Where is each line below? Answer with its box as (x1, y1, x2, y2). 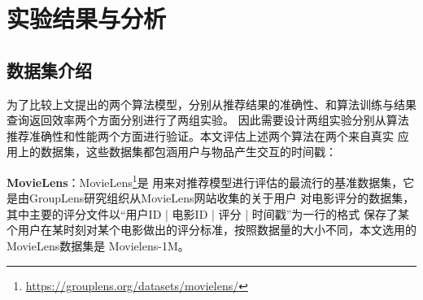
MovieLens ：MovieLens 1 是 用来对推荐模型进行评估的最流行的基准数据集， (7, 171, 403, 190)
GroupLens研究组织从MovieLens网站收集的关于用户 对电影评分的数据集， (28, 189, 415, 207)
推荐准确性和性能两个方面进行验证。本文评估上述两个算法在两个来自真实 (7, 127, 394, 144)
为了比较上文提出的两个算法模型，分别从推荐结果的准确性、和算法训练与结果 (7, 95, 416, 112)
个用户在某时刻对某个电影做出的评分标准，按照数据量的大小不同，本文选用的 (7, 221, 416, 238)
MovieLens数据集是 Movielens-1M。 (7, 237, 190, 254)
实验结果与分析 (7, 2, 167, 35)
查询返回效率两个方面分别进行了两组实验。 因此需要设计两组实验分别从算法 (7, 111, 409, 128)
